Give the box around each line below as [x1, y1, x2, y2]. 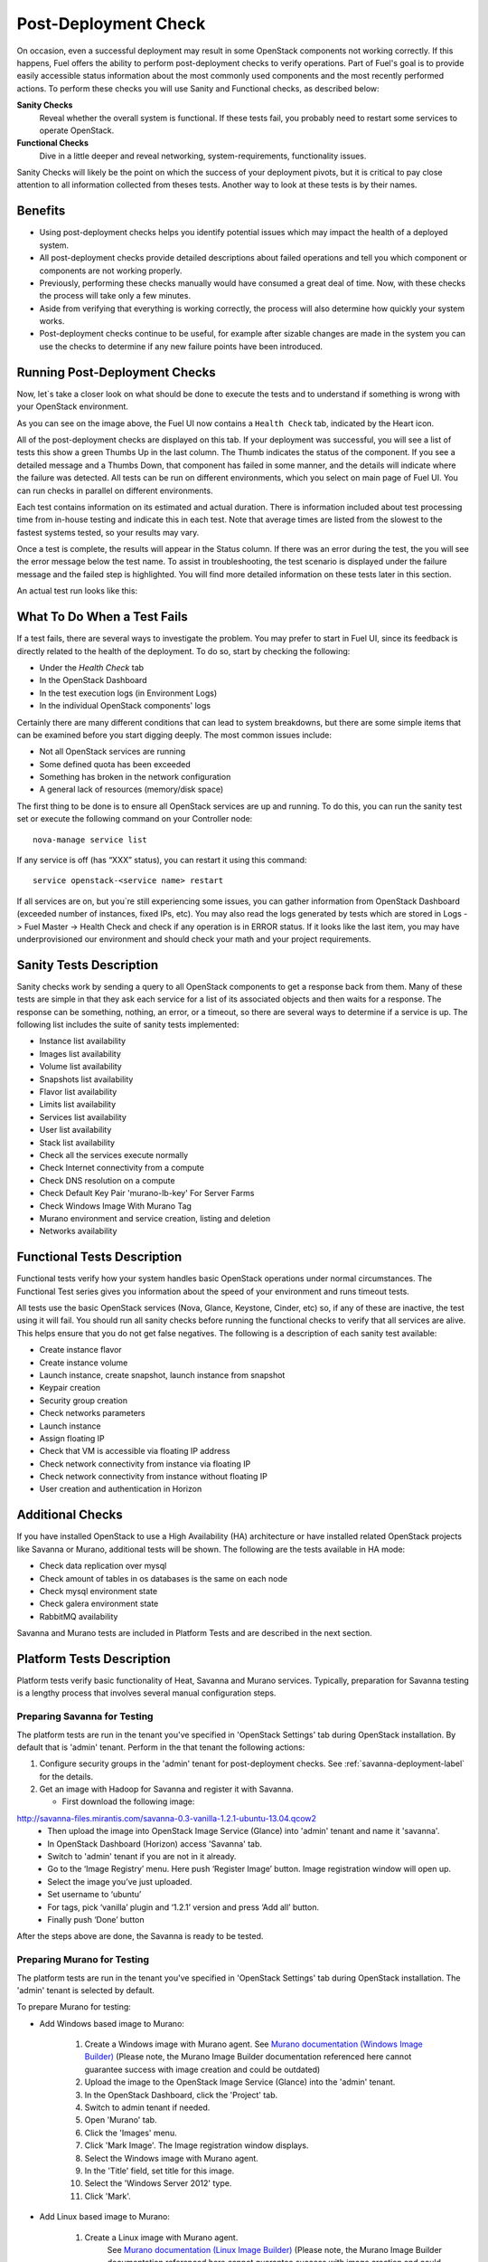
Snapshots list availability [39, 1073, 134, 1085]
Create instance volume [39, 1357, 128, 1368]
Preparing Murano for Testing [16, 1953, 149, 1966]
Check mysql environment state [39, 1585, 158, 1596]
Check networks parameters [39, 1408, 145, 1419]
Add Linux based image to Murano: [39, 2211, 171, 2222]
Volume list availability [39, 1061, 122, 1072]
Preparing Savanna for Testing [16, 1710, 154, 1723]
